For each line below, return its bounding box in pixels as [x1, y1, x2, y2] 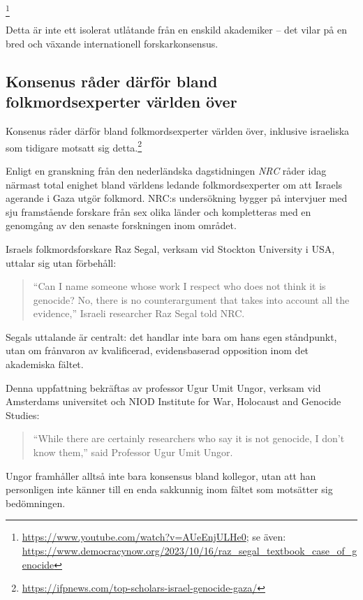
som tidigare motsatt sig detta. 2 [6, 138, 142, 154]
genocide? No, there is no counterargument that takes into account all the [33, 292, 350, 307]
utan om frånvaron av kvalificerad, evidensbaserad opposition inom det [6, 343, 309, 358]
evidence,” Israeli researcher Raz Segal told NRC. [33, 306, 245, 321]
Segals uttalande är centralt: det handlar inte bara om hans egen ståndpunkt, [6, 329, 337, 344]
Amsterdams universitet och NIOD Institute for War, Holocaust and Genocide [6, 394, 341, 409]
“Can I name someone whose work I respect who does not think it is [33, 279, 326, 293]
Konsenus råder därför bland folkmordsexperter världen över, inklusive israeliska [6, 124, 350, 138]
